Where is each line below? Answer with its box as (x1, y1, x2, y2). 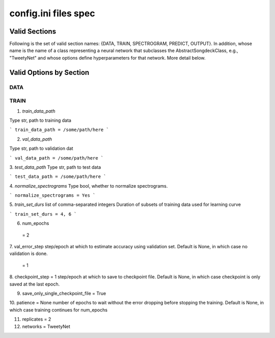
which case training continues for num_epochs (9, 306, 108, 313)
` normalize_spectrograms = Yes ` (9, 193, 96, 198)
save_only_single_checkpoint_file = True (22, 290, 106, 296)
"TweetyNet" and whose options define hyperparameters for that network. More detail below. (9, 55, 206, 61)
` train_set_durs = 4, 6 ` (9, 211, 77, 217)
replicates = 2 (22, 316, 51, 322)
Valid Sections (9, 27, 56, 36)
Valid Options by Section (9, 68, 90, 76)
